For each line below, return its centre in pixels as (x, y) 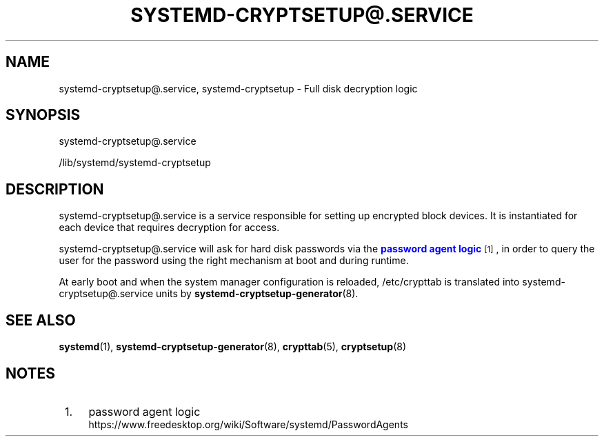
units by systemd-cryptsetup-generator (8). (257, 294)
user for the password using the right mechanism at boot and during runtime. (234, 261)
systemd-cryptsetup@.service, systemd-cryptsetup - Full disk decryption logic (238, 88)
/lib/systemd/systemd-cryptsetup (135, 163)
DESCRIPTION (55, 189)
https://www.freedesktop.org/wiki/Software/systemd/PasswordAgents (248, 424)
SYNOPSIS (43, 115)
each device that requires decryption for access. (169, 228)
